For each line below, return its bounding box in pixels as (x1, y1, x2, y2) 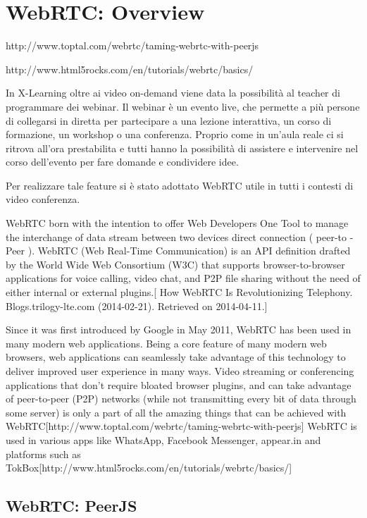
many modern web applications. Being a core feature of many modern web (6, 335, 327, 350)
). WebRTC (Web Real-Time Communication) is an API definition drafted (27, 243, 351, 258)
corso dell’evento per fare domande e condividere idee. (6, 154, 239, 169)
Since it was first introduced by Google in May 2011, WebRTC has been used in (6, 322, 352, 337)
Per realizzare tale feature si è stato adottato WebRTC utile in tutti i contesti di (6, 178, 354, 192)
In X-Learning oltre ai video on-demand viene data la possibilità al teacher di (6, 85, 340, 100)
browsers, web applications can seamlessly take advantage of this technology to (6, 350, 346, 364)
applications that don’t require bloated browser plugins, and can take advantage (6, 377, 352, 392)
